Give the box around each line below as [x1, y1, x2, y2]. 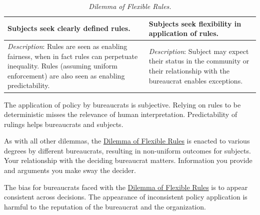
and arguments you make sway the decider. [4, 165, 136, 175]
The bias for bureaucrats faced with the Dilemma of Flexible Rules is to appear [4, 181, 248, 192]
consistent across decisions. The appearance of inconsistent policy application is [4, 191, 247, 202]
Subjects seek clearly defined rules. [7, 23, 130, 33]
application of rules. [148, 28, 219, 38]
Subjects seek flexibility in [148, 18, 241, 28]
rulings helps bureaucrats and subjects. [4, 118, 123, 129]
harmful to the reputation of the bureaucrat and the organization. [4, 201, 206, 211]
